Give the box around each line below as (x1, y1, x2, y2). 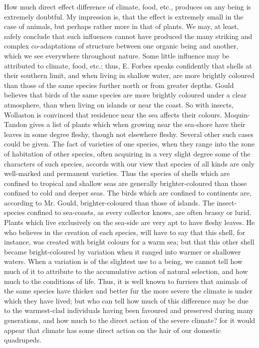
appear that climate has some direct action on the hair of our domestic (4, 324, 221, 335)
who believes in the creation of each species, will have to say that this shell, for (4, 226, 246, 237)
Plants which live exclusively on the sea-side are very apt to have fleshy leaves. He (4, 217, 255, 227)
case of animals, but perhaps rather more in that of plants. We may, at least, (4, 21, 239, 31)
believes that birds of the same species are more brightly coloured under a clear (4, 89, 247, 100)
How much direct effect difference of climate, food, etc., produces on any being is (4, 1, 251, 11)
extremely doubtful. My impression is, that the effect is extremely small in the (4, 11, 244, 21)
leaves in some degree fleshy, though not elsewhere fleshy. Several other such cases (4, 128, 254, 139)
